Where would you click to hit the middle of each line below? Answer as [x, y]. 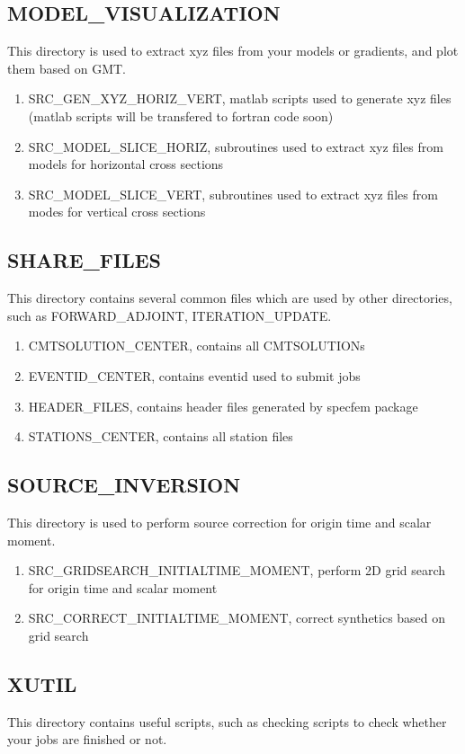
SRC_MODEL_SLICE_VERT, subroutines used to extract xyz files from [233, 194]
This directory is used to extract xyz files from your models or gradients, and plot [233, 51]
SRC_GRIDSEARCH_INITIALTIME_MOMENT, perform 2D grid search [237, 570]
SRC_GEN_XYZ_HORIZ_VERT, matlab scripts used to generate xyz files [240, 98]
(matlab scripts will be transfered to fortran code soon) [181, 115]
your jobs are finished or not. [87, 739]
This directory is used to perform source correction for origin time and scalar [219, 522]
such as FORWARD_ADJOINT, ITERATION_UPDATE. [170, 315]
